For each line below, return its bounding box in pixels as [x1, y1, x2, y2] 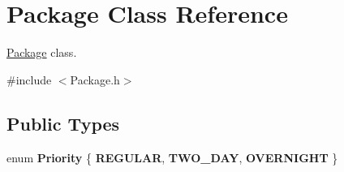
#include [6, 71, 52, 88]
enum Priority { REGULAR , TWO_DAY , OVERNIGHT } [6, 148, 338, 166]
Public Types [6, 110, 120, 135]
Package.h [70, 71, 120, 88]
